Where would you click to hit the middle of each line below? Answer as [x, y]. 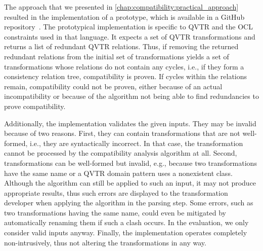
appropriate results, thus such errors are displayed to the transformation [116, 192]
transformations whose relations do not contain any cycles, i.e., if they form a [124, 66]
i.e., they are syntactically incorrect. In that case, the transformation [136, 143]
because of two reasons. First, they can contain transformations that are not [122, 133]
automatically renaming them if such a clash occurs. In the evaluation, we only [126, 222]
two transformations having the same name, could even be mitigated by [115, 212]
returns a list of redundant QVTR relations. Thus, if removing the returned [121, 46]
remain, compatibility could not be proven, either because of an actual [113, 86]
